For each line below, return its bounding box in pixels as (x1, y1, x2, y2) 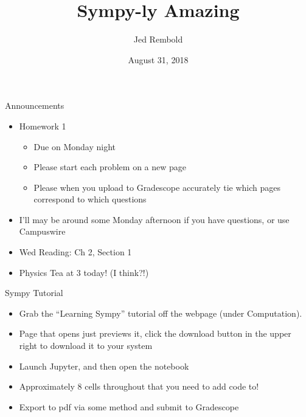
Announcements (5, 99, 64, 112)
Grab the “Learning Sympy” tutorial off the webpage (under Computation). (19, 306, 302, 319)
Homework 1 (19, 119, 66, 132)
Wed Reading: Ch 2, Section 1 (19, 246, 132, 258)
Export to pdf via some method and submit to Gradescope (19, 400, 239, 413)
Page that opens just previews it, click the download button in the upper (19, 327, 291, 340)
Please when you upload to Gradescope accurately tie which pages (33, 181, 281, 193)
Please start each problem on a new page (33, 160, 187, 173)
